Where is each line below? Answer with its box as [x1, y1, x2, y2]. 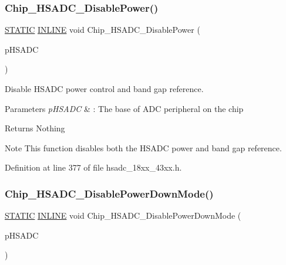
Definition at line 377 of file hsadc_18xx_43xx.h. [5, 161, 182, 174]
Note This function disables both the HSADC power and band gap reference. [5, 141, 282, 154]
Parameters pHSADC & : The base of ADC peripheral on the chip [5, 102, 244, 114]
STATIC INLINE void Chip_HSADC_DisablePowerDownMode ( [5, 209, 241, 222]
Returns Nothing [5, 122, 65, 134]
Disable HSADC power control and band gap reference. [5, 83, 204, 94]
